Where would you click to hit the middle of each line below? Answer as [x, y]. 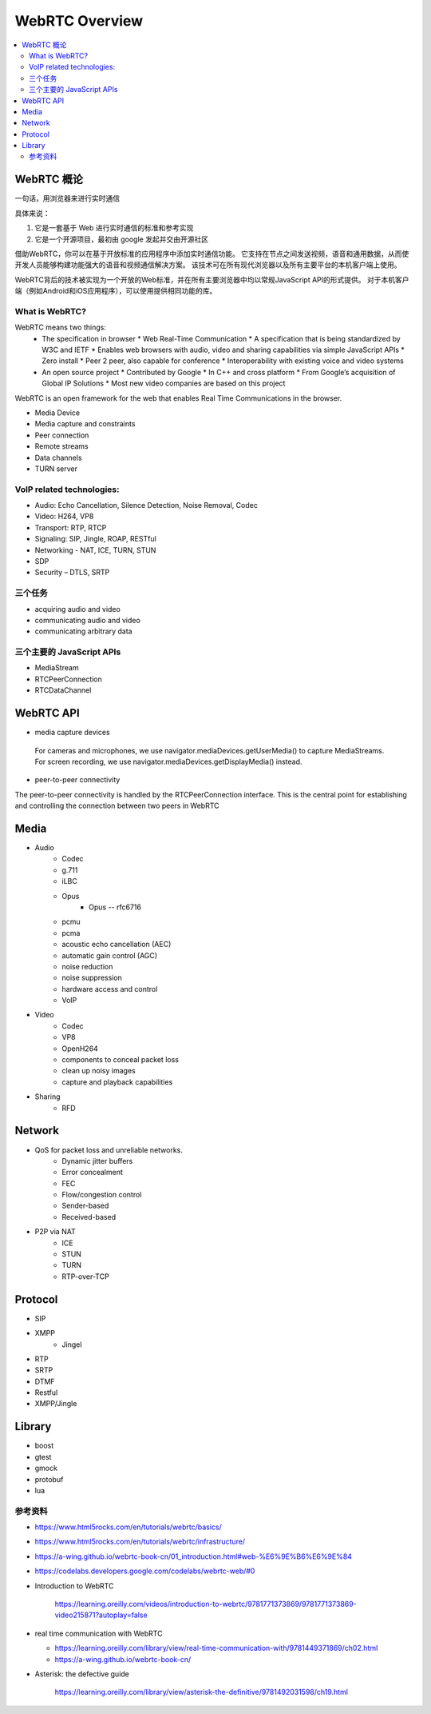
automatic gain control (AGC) [110, 955]
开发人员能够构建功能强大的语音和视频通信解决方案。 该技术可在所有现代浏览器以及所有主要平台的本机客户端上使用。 [208, 265]
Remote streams [61, 446]
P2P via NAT [55, 1232]
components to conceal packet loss [121, 1060]
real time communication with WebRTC [99, 1633]
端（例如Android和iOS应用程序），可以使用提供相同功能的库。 [116, 291]
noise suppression [92, 978]
